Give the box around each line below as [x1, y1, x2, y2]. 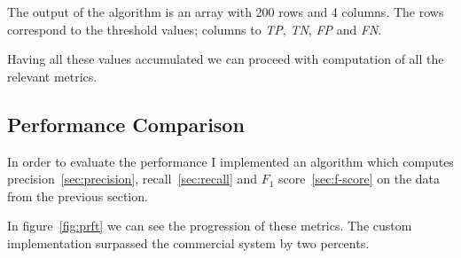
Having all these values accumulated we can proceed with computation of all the [7, 50, 444, 68]
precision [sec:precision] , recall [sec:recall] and [7, 169, 258, 188]
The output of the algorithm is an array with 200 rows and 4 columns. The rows [7, 3, 444, 20]
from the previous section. [7, 186, 148, 205]
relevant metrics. [7, 66, 98, 85]
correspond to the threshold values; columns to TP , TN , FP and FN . [7, 20, 382, 38]
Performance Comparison [7, 110, 245, 137]
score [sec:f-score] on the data [278, 169, 440, 188]
